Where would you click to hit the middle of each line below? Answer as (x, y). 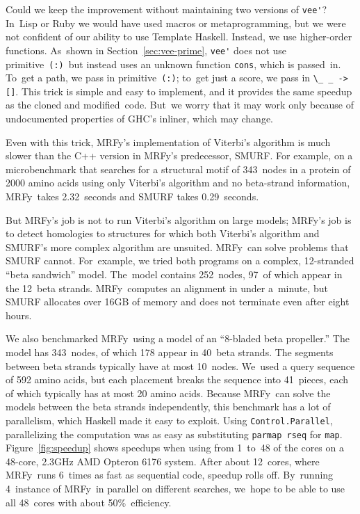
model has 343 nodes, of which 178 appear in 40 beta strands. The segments (170, 352)
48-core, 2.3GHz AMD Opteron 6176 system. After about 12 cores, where (163, 461)
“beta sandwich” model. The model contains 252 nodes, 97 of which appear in (174, 274)
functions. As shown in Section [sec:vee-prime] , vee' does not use (146, 50)
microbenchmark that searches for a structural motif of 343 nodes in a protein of (178, 169)
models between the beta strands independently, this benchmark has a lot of (168, 407)
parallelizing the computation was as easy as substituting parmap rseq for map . (174, 434)
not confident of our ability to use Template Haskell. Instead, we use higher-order (179, 37)
